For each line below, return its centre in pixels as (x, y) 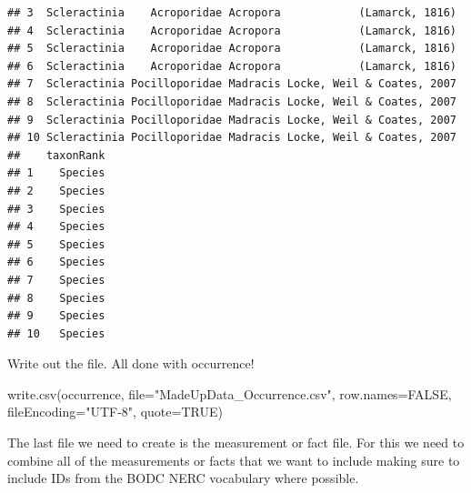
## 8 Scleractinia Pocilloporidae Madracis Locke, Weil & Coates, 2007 (232, 101)
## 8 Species (56, 298)
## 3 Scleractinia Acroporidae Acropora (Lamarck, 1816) (232, 13)
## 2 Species (56, 191)
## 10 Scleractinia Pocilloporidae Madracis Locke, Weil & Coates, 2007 (232, 138)
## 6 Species (56, 262)
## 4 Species (56, 227)
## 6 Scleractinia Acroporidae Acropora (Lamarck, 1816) (232, 66)
